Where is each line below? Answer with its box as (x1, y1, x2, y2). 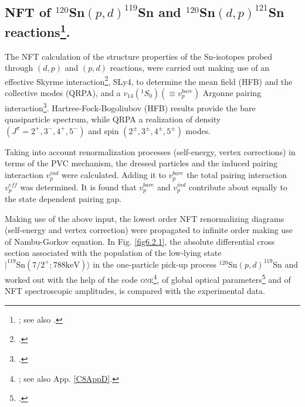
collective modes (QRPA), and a (5, 87, 121, 99)
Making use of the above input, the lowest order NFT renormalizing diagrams (5, 212, 284, 224)
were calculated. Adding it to (62, 169, 166, 181)
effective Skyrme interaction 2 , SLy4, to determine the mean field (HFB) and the (5, 73, 293, 87)
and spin (88, 124, 119, 136)
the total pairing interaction (187, 169, 287, 181)
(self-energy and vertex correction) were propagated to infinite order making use (5, 224, 293, 236)
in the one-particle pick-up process (93, 258, 216, 270)
